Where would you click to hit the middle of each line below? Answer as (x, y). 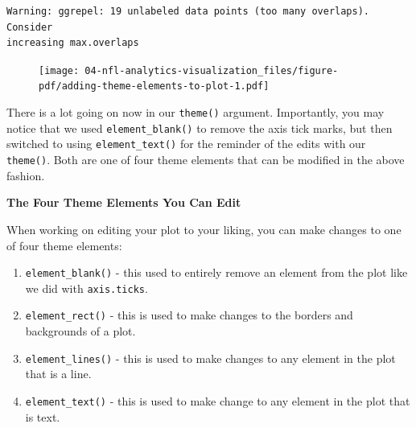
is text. (43, 416)
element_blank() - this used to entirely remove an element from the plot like (216, 272)
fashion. (26, 175)
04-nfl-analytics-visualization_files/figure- (212, 70)
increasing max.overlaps (73, 43)
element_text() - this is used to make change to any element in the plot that (218, 400)
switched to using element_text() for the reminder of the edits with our (186, 144)
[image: (59, 70)
